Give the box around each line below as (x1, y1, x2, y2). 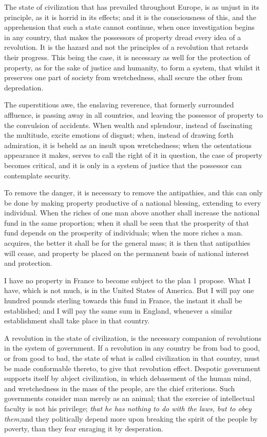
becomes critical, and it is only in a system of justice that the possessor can (4, 159, 242, 170)
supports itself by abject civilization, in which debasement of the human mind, (4, 373, 252, 384)
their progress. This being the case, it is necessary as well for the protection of (4, 51, 250, 62)
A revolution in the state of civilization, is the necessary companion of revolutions (4, 332, 262, 343)
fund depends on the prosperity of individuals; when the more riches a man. (4, 227, 243, 238)
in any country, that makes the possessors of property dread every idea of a (4, 31, 241, 42)
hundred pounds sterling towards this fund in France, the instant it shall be (4, 295, 242, 306)
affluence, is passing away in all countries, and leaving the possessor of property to (4, 109, 263, 120)
